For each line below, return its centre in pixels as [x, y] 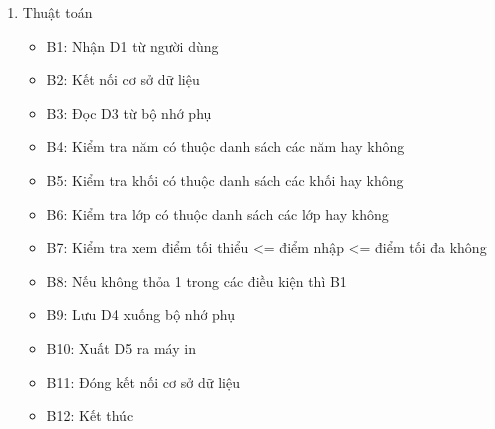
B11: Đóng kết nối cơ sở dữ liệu [143, 381]
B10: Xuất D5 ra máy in [121, 347]
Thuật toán [57, 12]
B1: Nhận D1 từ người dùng [132, 45]
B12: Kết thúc [90, 415]
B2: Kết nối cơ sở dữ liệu [123, 79]
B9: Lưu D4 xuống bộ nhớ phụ [141, 314]
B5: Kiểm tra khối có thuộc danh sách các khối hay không [225, 179]
